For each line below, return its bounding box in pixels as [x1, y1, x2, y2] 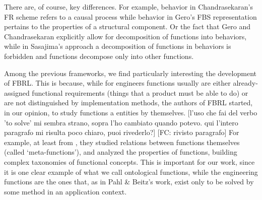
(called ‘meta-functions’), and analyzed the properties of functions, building [4, 147, 237, 157]
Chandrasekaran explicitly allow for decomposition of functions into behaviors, [4, 31, 247, 41]
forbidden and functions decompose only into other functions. [4, 50, 194, 61]
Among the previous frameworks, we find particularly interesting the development [4, 68, 256, 78]
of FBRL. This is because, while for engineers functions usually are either [4, 78, 231, 88]
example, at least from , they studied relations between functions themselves [4, 137, 240, 147]
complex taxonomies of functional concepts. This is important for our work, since [4, 156, 255, 167]
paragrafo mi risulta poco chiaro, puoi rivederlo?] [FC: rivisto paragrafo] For [4, 127, 239, 138]
